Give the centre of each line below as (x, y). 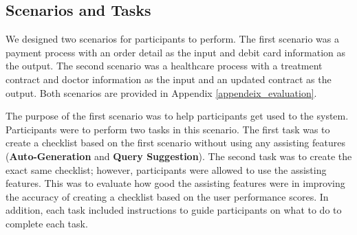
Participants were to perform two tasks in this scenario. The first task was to (168, 129)
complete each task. (47, 223)
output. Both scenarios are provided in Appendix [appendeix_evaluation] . (161, 92)
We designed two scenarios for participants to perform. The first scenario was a (172, 39)
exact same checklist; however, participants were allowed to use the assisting (166, 169)
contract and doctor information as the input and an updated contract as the (169, 79)
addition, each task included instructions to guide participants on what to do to (174, 210)
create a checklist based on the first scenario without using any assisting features (175, 143)
